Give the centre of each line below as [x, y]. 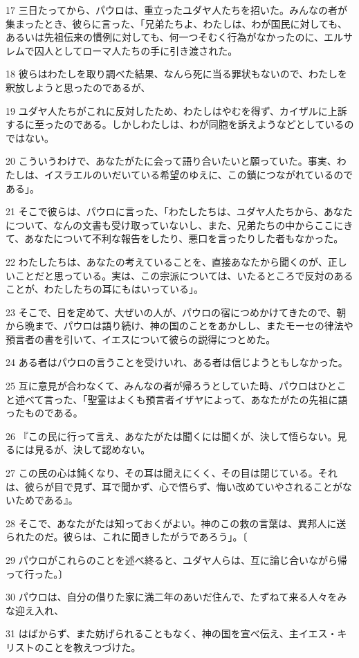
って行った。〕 [37, 573]
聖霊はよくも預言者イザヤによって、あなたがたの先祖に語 [218, 399]
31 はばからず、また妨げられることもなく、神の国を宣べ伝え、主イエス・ [172, 633]
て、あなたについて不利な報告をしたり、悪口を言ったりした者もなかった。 [175, 238]
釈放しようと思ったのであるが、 [78, 87]
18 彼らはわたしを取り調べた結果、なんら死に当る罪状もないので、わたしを [177, 74]
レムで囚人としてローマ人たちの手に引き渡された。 [122, 50]
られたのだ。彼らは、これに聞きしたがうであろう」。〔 [127, 537]
